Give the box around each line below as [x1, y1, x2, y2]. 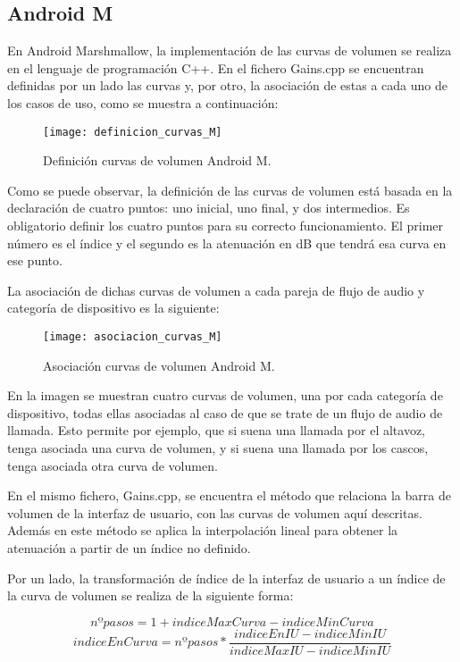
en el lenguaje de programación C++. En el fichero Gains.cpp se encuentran [7, 58, 424, 77]
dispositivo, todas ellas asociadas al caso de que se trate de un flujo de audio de [7, 403, 443, 422]
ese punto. [7, 251, 63, 270]
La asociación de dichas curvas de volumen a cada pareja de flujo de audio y [7, 281, 425, 299]
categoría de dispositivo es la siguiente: [7, 298, 220, 317]
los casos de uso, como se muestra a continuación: [7, 93, 279, 112]
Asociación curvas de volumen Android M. [43, 356, 275, 374]
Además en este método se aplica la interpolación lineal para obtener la [7, 521, 398, 540]
